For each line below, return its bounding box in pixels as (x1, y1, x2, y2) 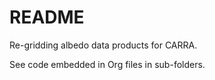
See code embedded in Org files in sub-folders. (9, 58, 206, 70)
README (9, 6, 85, 29)
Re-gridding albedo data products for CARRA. (9, 39, 198, 51)
